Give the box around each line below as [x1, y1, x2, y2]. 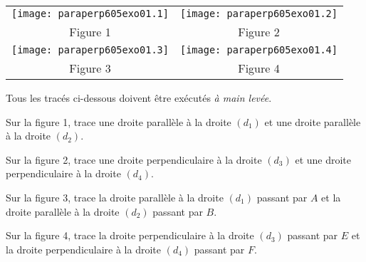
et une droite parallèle [264, 114, 361, 129]
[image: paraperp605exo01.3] [11, 44, 169, 56]
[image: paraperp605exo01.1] [11, 8, 169, 19]
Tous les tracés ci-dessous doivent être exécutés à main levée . [6, 90, 272, 105]
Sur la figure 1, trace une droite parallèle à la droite [6, 114, 231, 129]
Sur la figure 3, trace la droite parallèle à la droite [6, 189, 224, 204]
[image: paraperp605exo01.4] [179, 44, 338, 56]
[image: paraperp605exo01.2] [179, 8, 338, 19]
